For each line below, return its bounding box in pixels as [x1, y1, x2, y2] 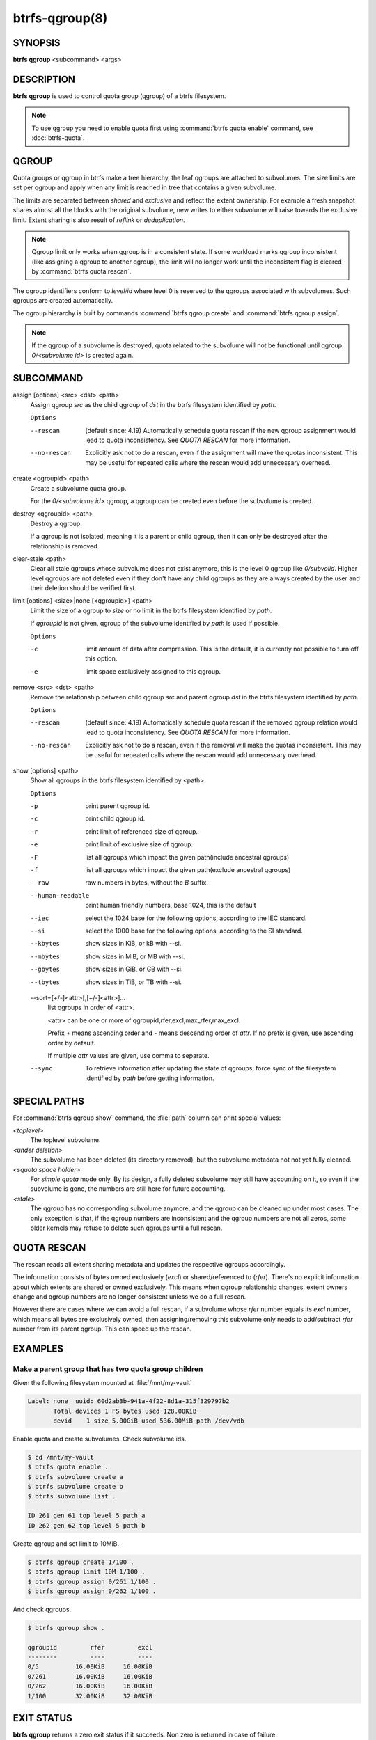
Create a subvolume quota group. [30, 484, 127, 492]
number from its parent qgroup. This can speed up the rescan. [13, 1324, 192, 1333]
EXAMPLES [13, 1343, 64, 1354]
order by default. [47, 1038, 96, 1047]
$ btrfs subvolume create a [27, 1473, 123, 1480]
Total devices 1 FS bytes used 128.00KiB [53, 1407, 197, 1415]
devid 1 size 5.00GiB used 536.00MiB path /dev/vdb [53, 1417, 244, 1425]
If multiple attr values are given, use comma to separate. [47, 1051, 210, 1059]
